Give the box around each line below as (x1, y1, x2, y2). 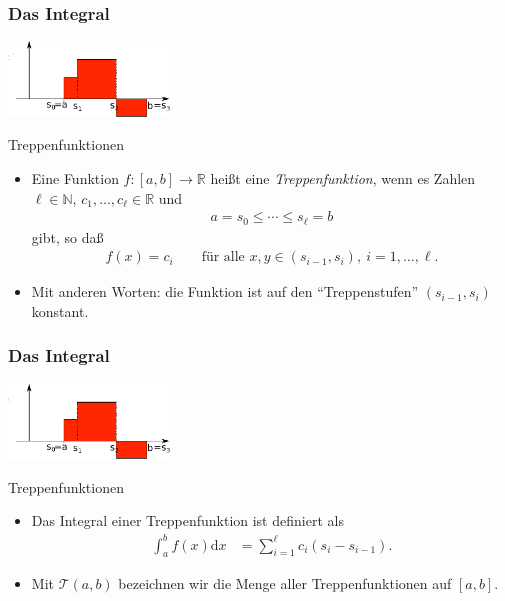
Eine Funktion (31, 167, 119, 188)
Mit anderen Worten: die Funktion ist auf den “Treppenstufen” (31, 281, 419, 302)
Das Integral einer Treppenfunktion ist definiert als (31, 510, 344, 531)
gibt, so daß (31, 226, 104, 247)
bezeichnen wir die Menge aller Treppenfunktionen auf (118, 573, 452, 594)
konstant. (31, 300, 89, 321)
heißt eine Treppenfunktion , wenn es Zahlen (210, 167, 476, 188)
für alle (201, 250, 245, 265)
